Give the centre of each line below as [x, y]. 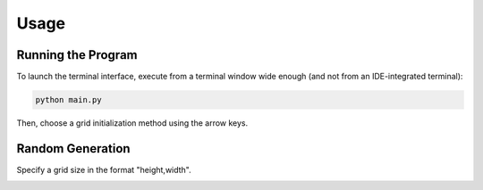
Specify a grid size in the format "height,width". [104, 169]
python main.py [68, 100]
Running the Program [77, 55]
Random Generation [73, 149]
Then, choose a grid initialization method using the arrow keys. [132, 123]
